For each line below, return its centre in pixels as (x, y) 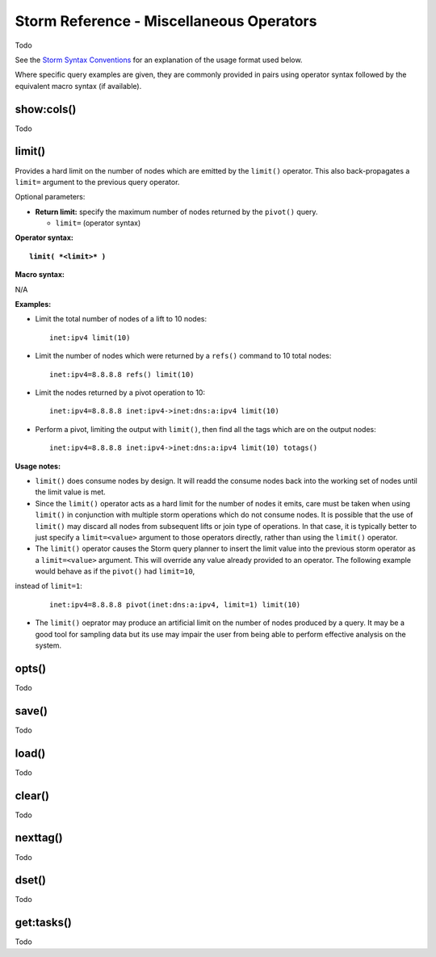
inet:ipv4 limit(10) (90, 338)
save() (31, 711)
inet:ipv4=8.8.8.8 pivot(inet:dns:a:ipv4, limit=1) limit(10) (175, 604)
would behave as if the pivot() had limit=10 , (115, 571)
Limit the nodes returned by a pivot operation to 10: (120, 392)
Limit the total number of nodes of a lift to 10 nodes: (121, 319)
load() (30, 753)
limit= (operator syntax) (98, 223)
